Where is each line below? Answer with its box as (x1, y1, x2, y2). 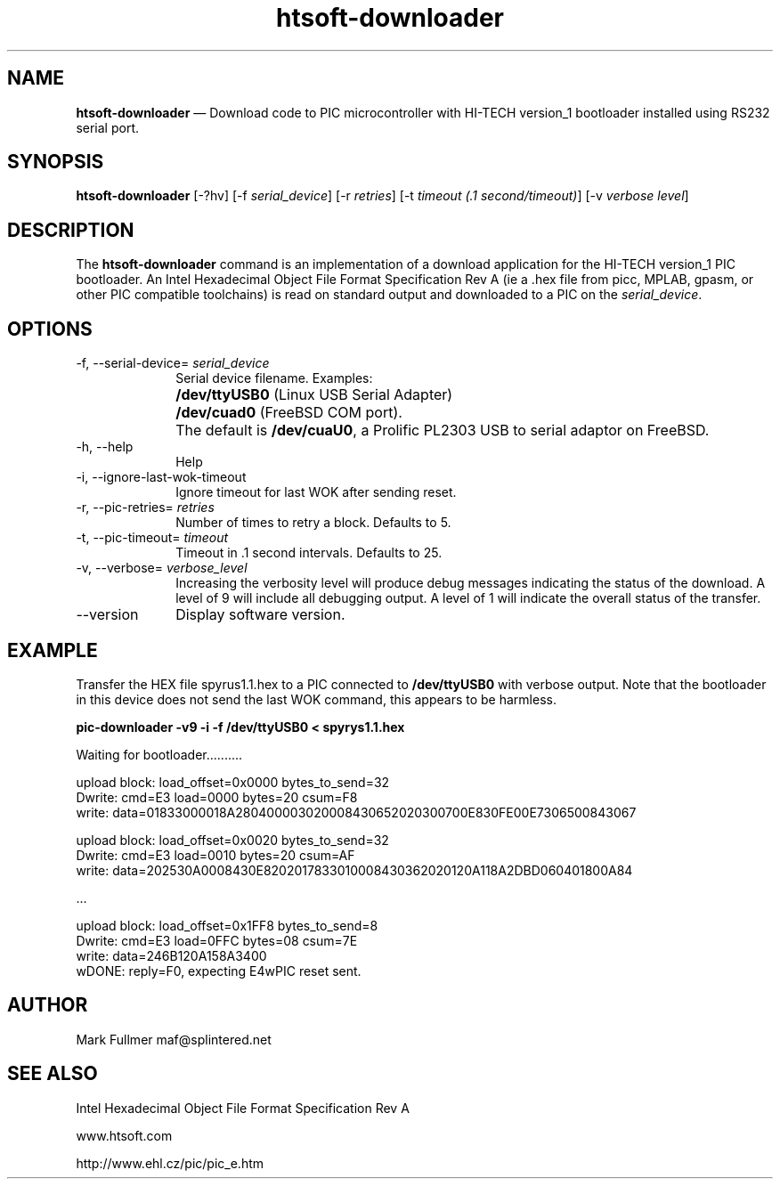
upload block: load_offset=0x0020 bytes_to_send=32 (76, 832, 389, 848)
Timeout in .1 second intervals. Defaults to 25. (175, 545, 443, 561)
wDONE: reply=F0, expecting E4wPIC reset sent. (76, 963, 362, 979)
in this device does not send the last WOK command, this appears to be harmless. (76, 691, 557, 707)
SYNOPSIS (7, 150, 104, 174)
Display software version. (175, 605, 345, 624)
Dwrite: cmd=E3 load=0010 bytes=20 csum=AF (76, 847, 355, 863)
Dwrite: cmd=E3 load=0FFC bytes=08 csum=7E (76, 932, 358, 948)
